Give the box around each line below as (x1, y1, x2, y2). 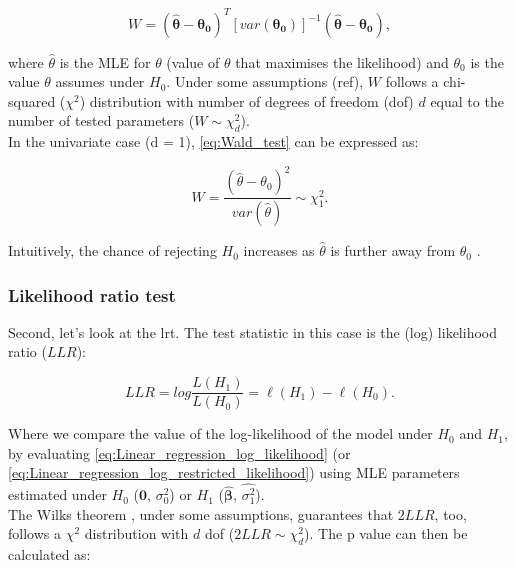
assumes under (55, 71, 145, 92)
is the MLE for (59, 51, 151, 72)
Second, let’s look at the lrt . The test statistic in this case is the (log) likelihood (8, 321, 497, 342)
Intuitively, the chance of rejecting (8, 240, 217, 261)
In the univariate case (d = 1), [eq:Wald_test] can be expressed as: (8, 131, 419, 152)
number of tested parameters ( (8, 110, 195, 131)
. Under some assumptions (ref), (166, 71, 364, 92)
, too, (434, 503, 467, 524)
